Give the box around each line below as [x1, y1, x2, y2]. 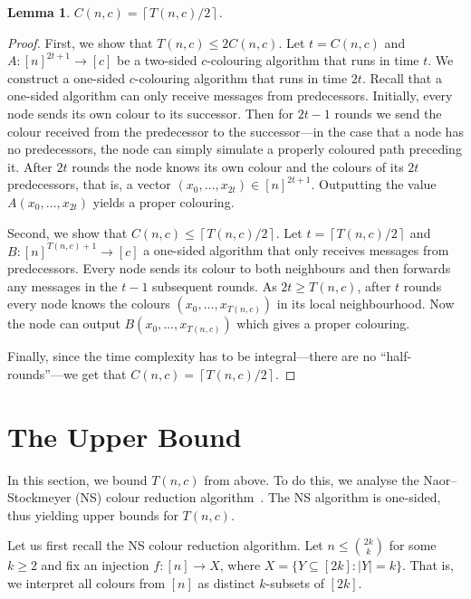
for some [389, 536, 437, 555]
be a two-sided [117, 51, 197, 70]
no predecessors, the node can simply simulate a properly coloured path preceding [7, 139, 462, 158]
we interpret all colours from [7, 574, 166, 593]
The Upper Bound [7, 417, 242, 454]
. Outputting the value [311, 175, 437, 194]
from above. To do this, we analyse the [204, 470, 419, 489]
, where [219, 556, 261, 575]
